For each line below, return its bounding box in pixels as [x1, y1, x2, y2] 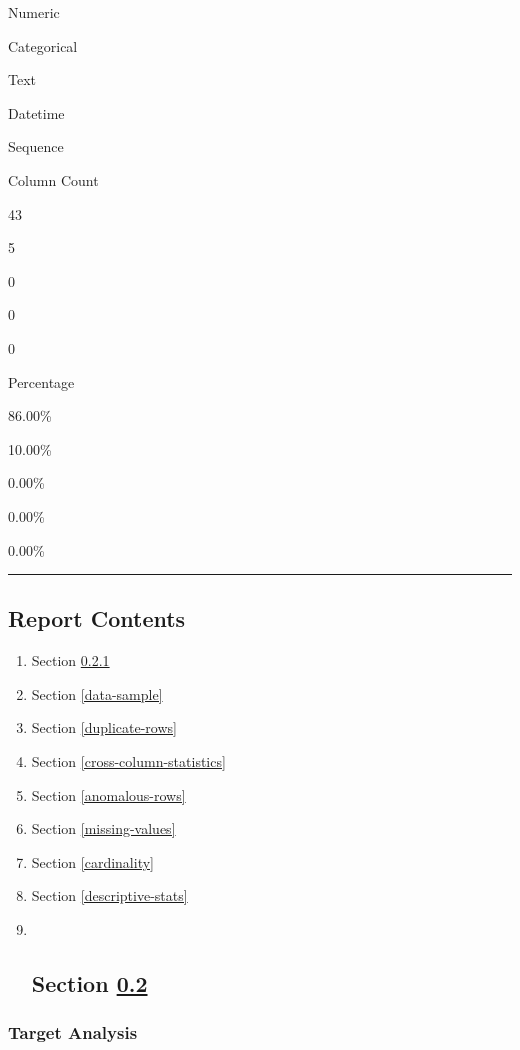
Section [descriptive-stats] [31, 885, 188, 906]
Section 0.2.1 [31, 650, 110, 671]
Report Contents [8, 603, 186, 634]
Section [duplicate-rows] [31, 717, 177, 738]
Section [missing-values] [31, 818, 176, 839]
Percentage [8, 371, 75, 392]
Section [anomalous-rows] [31, 784, 186, 805]
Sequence [8, 136, 64, 157]
